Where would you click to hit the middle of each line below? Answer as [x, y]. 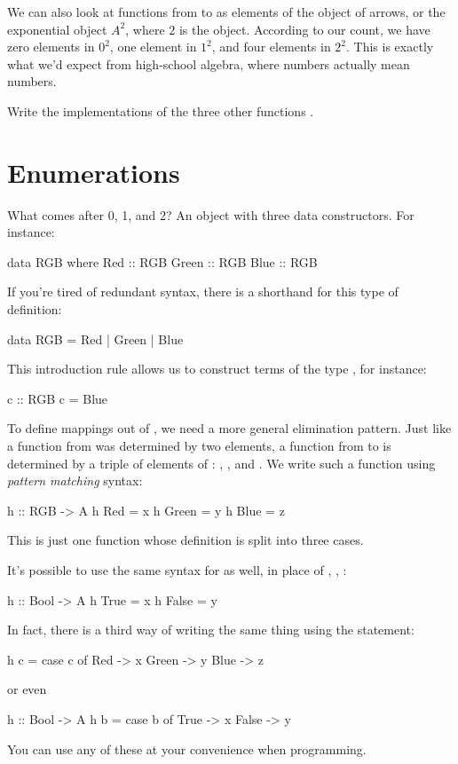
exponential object [57, 29]
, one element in [153, 47]
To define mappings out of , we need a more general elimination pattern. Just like [229, 428]
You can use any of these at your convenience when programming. [187, 748]
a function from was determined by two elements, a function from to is [199, 446]
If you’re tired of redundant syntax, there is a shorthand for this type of [203, 291]
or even [27, 689]
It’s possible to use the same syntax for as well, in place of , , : [177, 570]
